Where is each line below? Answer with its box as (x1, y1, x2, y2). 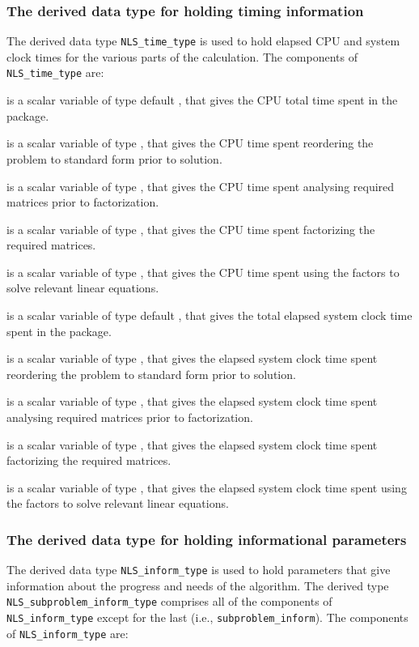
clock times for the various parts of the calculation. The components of (6, 48, 358, 65)
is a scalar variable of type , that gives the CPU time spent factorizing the (6, 220, 375, 237)
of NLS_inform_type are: (6, 624, 129, 641)
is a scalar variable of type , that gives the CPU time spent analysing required (6, 177, 395, 194)
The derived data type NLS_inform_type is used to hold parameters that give (6, 561, 391, 578)
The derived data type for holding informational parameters (6, 529, 407, 549)
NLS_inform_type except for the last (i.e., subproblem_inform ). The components (6, 609, 408, 626)
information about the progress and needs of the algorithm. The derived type (6, 577, 389, 594)
